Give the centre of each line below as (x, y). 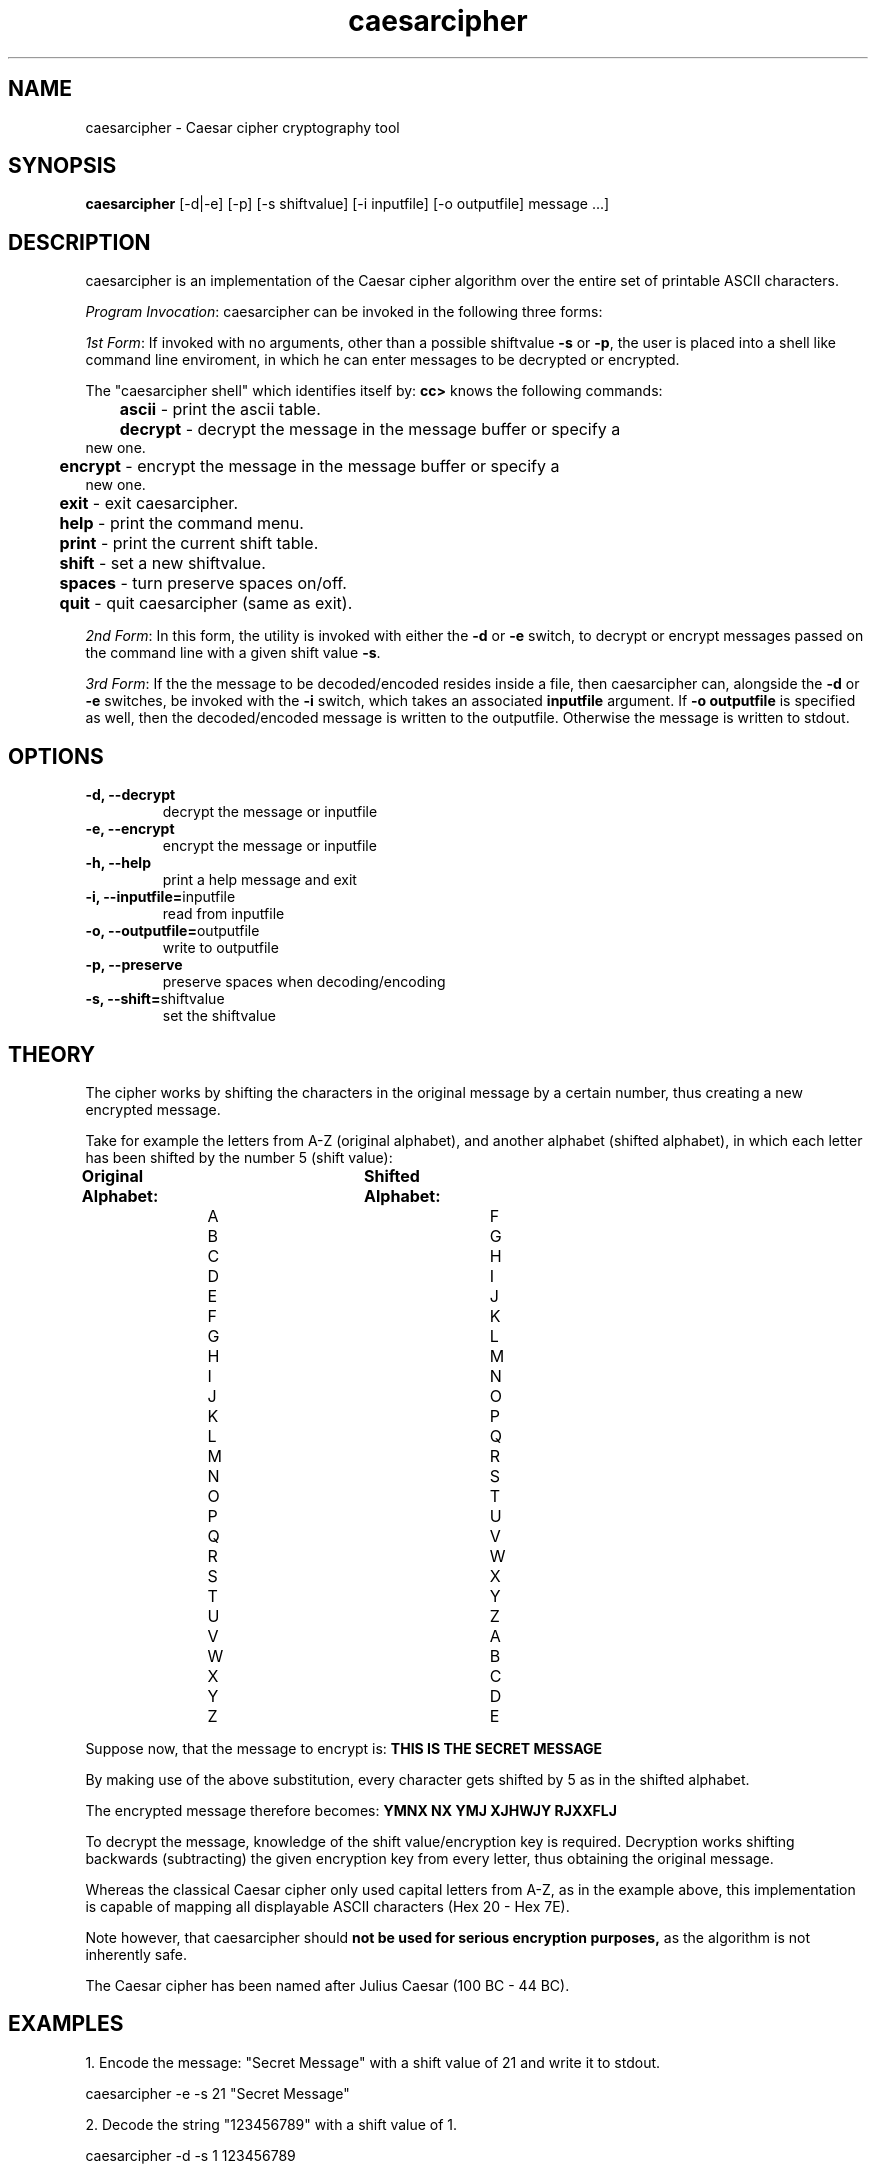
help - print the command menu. (181, 523)
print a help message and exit (259, 880)
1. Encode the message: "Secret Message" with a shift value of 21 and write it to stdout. (373, 2062)
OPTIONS (56, 756)
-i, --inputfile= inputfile (160, 897)
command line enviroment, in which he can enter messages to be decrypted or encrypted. (382, 360)
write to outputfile (220, 948)
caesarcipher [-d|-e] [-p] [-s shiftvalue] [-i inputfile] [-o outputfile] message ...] (347, 204)
